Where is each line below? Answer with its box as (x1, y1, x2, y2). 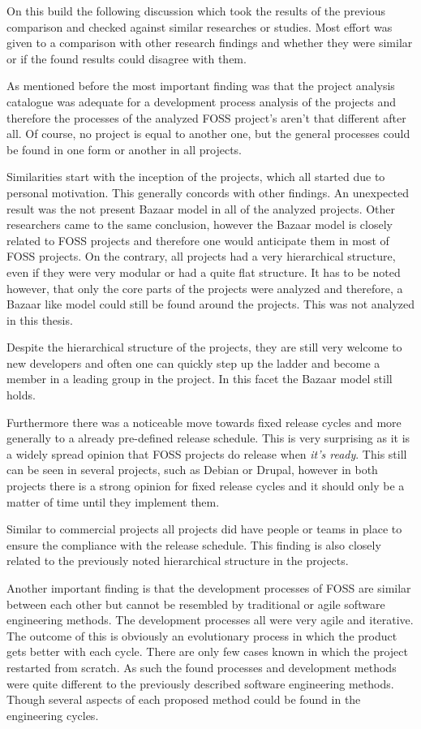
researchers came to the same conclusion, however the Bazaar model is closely (6, 216, 393, 233)
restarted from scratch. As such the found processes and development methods (6, 658, 397, 675)
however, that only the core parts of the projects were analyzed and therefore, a (6, 279, 403, 296)
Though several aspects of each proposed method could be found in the (6, 691, 361, 708)
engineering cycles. (6, 706, 99, 723)
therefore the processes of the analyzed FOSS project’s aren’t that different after (6, 109, 406, 126)
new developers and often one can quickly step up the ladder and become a (6, 354, 380, 371)
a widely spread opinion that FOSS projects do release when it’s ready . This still (6, 445, 407, 462)
